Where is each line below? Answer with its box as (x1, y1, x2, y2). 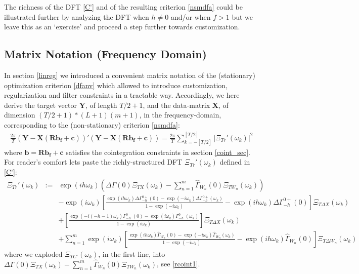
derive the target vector (4, 99, 77, 110)
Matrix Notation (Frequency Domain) (4, 46, 207, 62)
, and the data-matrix (143, 99, 210, 110)
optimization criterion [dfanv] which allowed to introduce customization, (4, 80, 228, 90)
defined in (219, 156, 250, 167)
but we (232, 11, 253, 22)
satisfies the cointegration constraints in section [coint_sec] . (66, 146, 250, 157)
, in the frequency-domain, (139, 109, 221, 120)
